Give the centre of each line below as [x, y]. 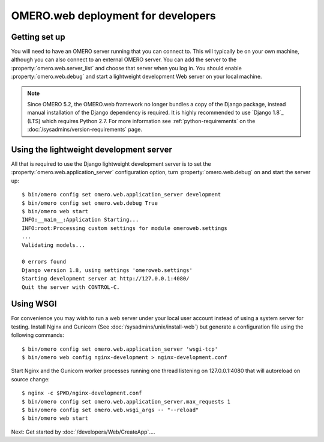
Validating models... [53, 245]
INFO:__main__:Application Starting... [80, 220]
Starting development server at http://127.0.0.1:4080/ [106, 279]
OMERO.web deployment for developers [113, 16]
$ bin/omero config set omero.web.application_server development [121, 195]
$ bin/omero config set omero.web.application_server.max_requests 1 [126, 401]
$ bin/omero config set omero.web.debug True [90, 203]
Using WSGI [34, 304]
